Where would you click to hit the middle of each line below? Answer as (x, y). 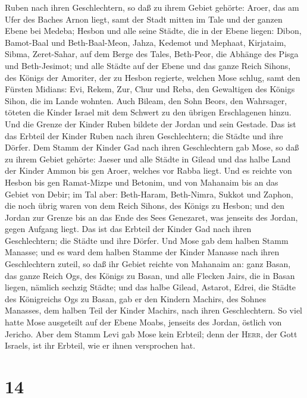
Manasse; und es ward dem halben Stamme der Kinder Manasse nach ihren (142, 252)
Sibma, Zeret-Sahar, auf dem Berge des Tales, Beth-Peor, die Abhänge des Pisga (152, 54)
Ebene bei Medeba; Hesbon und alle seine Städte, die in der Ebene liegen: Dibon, (153, 31)
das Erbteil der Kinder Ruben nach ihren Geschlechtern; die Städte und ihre (144, 135)
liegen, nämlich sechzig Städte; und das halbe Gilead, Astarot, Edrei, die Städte (151, 287)
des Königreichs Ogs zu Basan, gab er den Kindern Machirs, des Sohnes (136, 298)
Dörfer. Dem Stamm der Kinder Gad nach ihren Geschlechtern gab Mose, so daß (152, 147)
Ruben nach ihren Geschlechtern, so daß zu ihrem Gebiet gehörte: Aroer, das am (152, 7)
